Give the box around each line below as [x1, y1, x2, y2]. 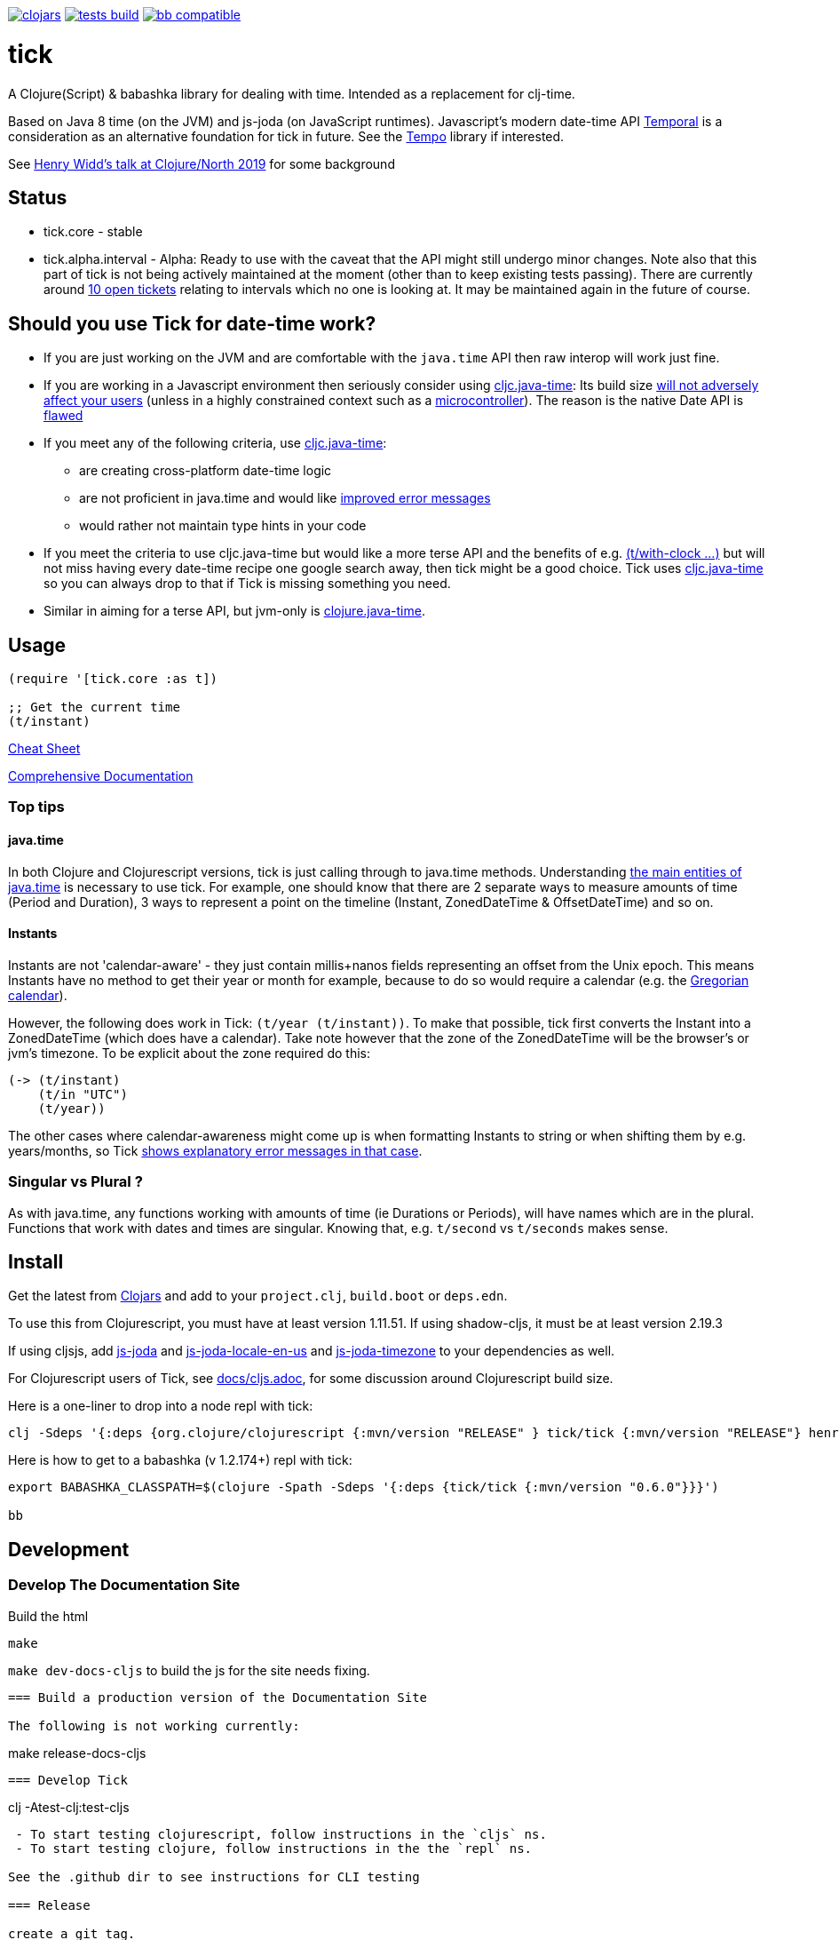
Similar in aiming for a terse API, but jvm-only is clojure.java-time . [44, 603, 425, 619]
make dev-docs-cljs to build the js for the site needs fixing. [8, 1662, 370, 1678]
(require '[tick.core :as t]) [8, 672, 218, 687]
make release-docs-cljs [8, 1745, 146, 1761]
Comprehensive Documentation [8, 768, 194, 784]
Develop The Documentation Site [8, 1576, 241, 1594]
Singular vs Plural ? [8, 1173, 143, 1191]
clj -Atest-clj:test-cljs [8, 1799, 130, 1815]
